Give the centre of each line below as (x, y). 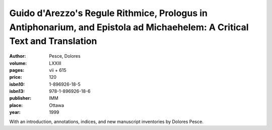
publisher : (20, 98)
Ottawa (57, 105)
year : (15, 112)
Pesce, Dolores (65, 56)
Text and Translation (53, 41)
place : (16, 105)
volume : (18, 63)
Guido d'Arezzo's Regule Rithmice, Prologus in (109, 13)
